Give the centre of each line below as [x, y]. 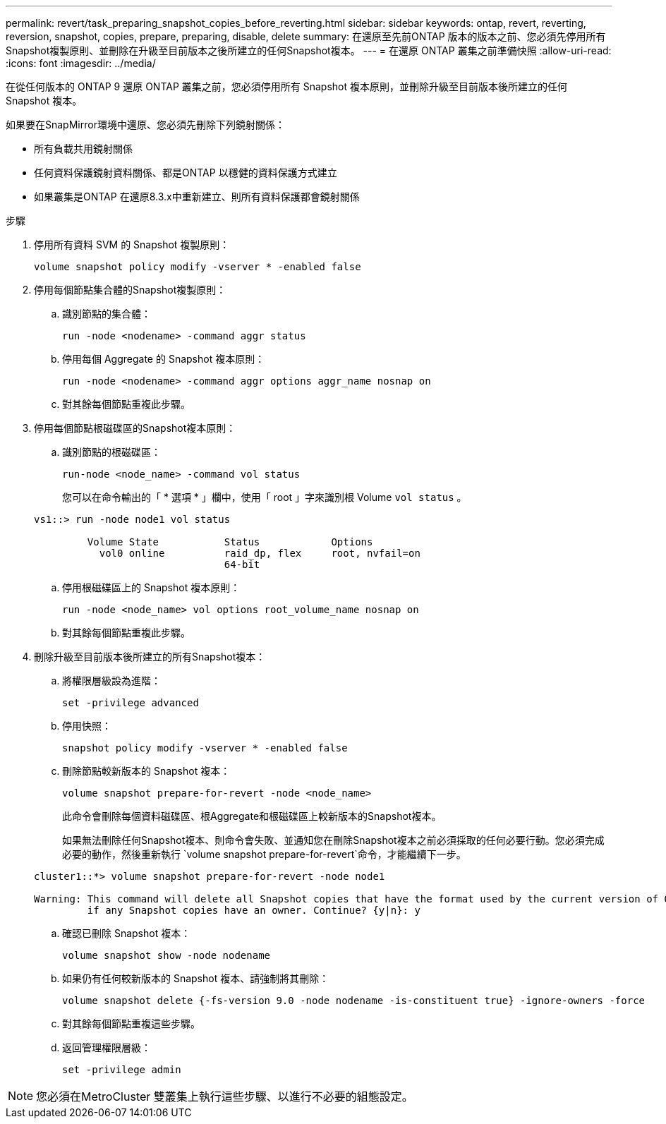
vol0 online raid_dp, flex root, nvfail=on [260, 553]
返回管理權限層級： [107, 1047]
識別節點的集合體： [107, 314]
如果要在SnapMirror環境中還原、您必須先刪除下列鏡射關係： [145, 125]
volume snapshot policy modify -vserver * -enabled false [198, 267]
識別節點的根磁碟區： [111, 452]
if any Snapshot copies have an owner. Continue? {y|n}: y [254, 910]
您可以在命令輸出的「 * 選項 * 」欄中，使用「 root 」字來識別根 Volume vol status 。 [265, 497]
